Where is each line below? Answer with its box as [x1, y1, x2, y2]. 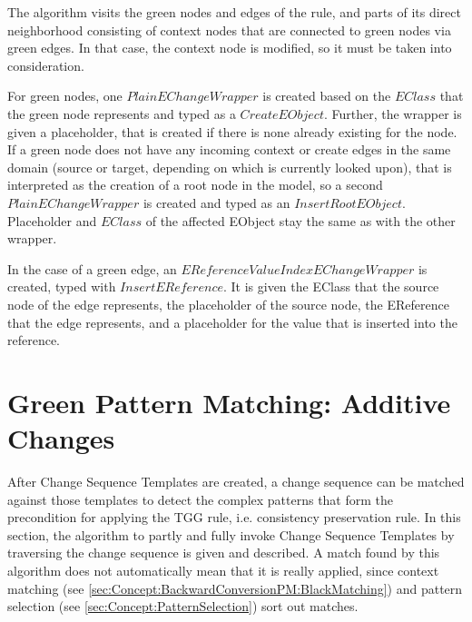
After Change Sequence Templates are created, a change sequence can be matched [7, 472, 465, 490]
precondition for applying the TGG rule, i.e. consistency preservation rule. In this [7, 508, 461, 527]
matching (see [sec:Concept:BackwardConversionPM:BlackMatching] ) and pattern [7, 578, 463, 597]
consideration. [7, 55, 84, 74]
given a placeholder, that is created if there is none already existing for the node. [7, 122, 457, 141]
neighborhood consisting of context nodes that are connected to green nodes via [7, 20, 451, 39]
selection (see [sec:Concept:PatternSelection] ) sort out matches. [7, 597, 359, 616]
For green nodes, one [7, 86, 123, 105]
